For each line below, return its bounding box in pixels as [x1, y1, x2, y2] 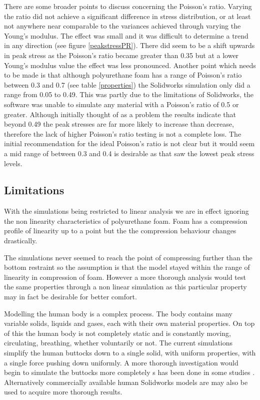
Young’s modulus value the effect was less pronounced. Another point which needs [4, 60, 256, 70]
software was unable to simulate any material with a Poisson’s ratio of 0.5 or [4, 99, 239, 109]
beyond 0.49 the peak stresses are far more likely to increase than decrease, [4, 119, 234, 129]
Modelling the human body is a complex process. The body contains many [4, 308, 232, 318]
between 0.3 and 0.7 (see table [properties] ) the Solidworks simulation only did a [4, 79, 250, 90]
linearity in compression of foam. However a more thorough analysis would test [4, 271, 246, 282]
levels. [4, 158, 22, 168]
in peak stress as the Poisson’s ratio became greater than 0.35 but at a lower [4, 50, 239, 60]
